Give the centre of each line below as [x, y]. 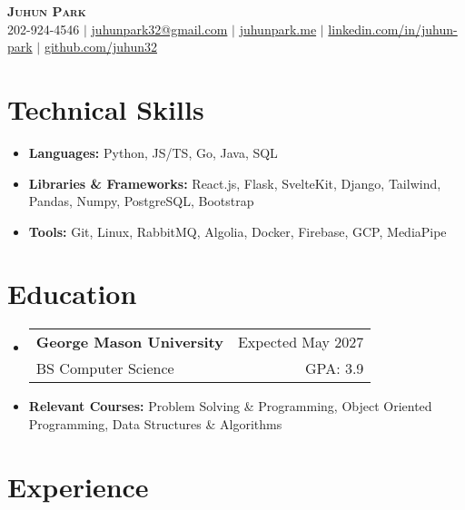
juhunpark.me [278, 29]
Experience [78, 486]
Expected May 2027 [301, 342]
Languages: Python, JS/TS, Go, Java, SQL [153, 152]
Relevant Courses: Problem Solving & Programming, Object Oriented [230, 406]
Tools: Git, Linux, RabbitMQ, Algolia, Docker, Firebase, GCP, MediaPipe [237, 231]
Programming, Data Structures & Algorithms [155, 424]
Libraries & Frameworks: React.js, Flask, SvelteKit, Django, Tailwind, [235, 183]
